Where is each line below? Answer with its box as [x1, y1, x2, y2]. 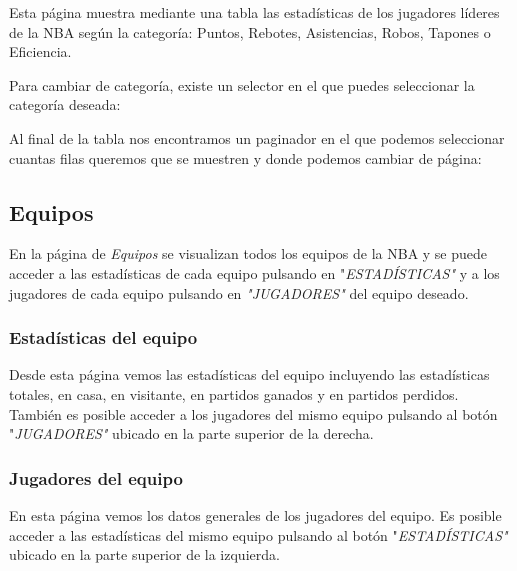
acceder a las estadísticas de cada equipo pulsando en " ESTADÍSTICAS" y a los [9, 262, 500, 283]
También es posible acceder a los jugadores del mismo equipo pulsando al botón [9, 403, 498, 424]
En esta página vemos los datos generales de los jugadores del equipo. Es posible [9, 504, 502, 525]
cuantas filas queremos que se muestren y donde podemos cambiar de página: [9, 147, 482, 168]
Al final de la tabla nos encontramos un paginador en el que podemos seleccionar [9, 127, 505, 148]
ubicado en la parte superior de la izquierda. [9, 544, 280, 565]
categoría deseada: [9, 94, 121, 115]
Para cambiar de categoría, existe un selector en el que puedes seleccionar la [9, 74, 475, 95]
